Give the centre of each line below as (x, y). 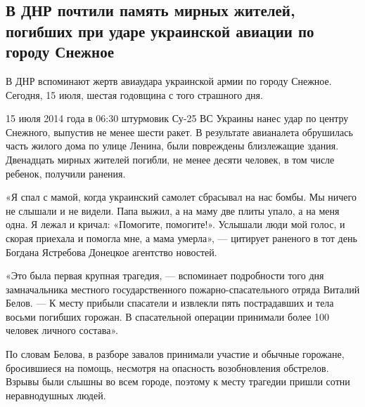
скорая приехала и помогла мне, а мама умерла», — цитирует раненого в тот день (181, 238)
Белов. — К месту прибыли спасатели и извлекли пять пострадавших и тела (170, 303)
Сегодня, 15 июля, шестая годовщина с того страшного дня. (134, 94)
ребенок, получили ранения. (66, 173)
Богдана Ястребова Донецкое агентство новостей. (111, 252)
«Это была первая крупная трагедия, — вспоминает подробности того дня (165, 275)
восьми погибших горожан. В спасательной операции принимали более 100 (168, 316)
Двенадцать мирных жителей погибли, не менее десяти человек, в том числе (170, 159)
